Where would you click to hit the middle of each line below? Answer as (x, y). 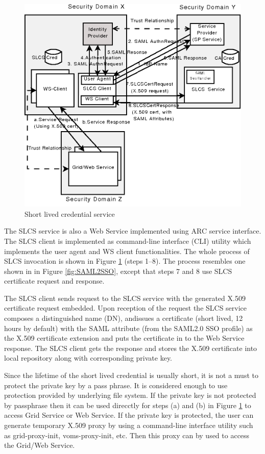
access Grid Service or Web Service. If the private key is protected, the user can (129, 415)
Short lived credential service (70, 213)
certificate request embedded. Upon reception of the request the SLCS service (126, 308)
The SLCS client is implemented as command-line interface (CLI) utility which (128, 241)
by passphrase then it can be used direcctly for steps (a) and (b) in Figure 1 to (128, 405)
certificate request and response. (54, 281)
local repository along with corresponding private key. (88, 358)
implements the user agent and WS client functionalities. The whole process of (127, 251)
